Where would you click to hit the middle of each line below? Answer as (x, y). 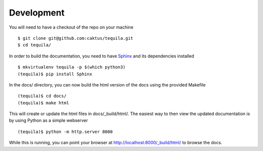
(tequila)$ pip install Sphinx (55, 74)
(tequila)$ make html (43, 103)
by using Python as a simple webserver (48, 120)
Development (37, 13)
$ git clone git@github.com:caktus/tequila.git (75, 38)
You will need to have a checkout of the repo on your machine (71, 27)
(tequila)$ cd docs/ (42, 96)
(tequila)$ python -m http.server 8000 (65, 132)
